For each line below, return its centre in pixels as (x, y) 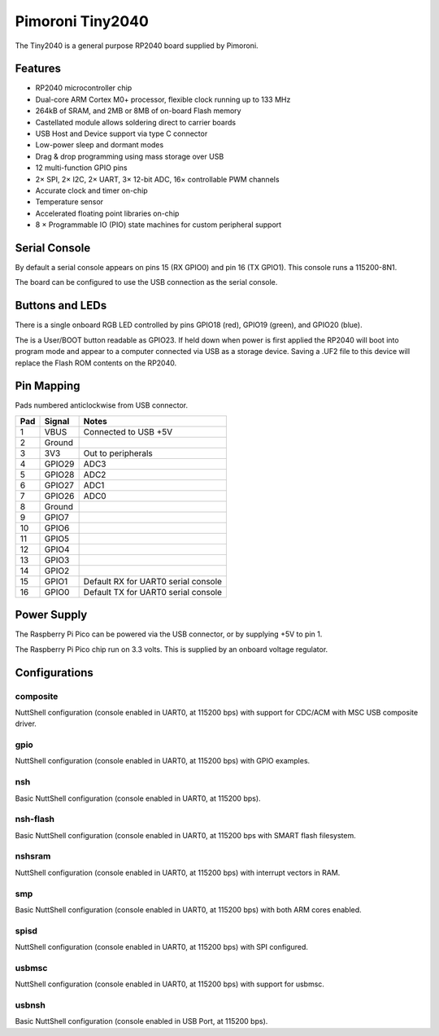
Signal (57, 421)
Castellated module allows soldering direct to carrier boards (135, 122)
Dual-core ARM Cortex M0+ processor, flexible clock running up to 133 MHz (163, 99)
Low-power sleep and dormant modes (100, 145)
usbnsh (30, 1005)
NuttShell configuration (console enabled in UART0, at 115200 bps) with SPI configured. (162, 947)
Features (38, 69)
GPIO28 (59, 474)
